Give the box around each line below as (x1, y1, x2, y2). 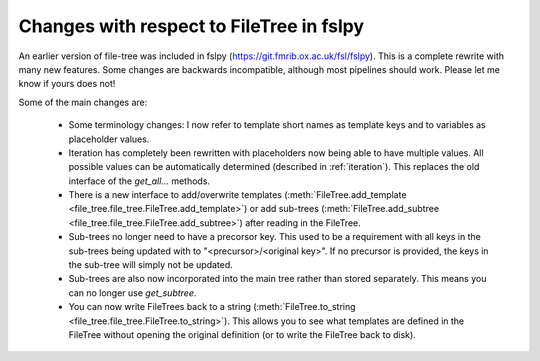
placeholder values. (68, 133, 150, 145)
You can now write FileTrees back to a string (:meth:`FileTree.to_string (68, 301, 356, 313)
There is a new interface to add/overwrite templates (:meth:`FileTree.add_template (68, 189, 407, 201)
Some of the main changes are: (18, 96, 148, 108)
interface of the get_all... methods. (68, 175, 210, 187)
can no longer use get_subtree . (68, 286, 197, 299)
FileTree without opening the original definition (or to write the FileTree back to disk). (68, 328, 417, 340)
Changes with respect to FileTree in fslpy (18, 15, 365, 37)
